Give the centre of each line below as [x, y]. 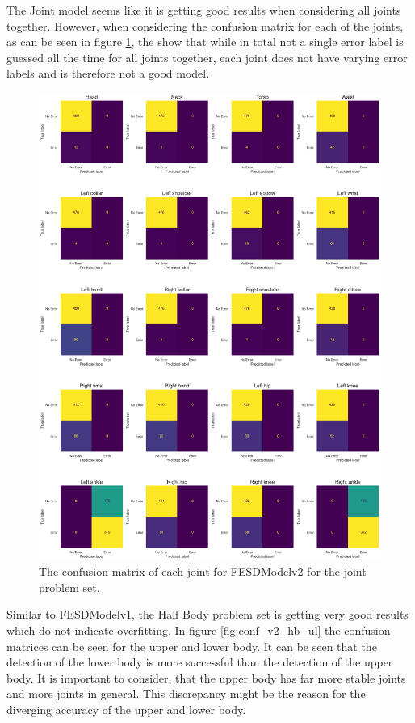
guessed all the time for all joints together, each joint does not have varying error [207, 57]
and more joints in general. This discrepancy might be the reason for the [186, 693]
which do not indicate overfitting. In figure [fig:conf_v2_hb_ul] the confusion [199, 630]
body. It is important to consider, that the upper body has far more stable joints [206, 677]
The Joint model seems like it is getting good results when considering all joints [204, 10]
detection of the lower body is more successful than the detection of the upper [200, 662]
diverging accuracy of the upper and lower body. [126, 709]
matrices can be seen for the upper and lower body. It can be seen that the [192, 646]
